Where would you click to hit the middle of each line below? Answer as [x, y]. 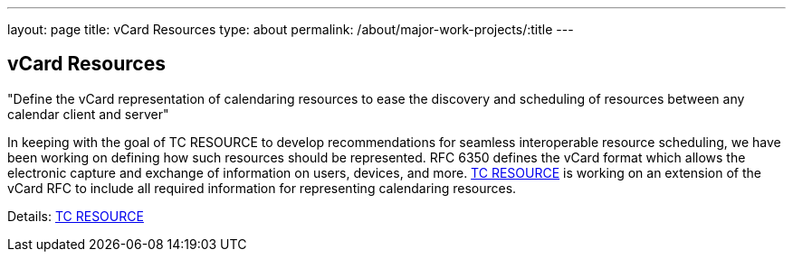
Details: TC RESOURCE [76, 216]
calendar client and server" [88, 114]
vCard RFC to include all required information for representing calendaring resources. [262, 188]
